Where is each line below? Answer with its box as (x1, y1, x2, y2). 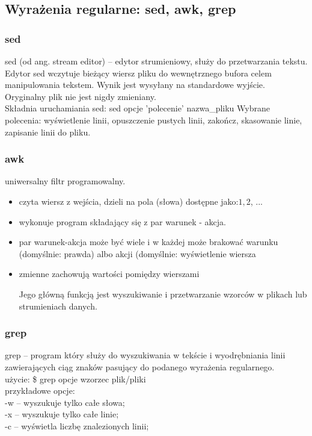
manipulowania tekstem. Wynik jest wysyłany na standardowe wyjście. (5, 78, 265, 91)
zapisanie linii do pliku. (5, 125, 91, 138)
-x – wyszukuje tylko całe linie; (5, 408, 119, 420)
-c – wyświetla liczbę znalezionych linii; (5, 419, 149, 432)
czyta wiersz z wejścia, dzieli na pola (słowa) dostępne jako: (19, 195, 239, 207)
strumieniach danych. (19, 299, 97, 312)
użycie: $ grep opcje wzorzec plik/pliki (5, 372, 146, 385)
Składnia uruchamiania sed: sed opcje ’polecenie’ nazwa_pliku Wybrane (5, 102, 270, 114)
